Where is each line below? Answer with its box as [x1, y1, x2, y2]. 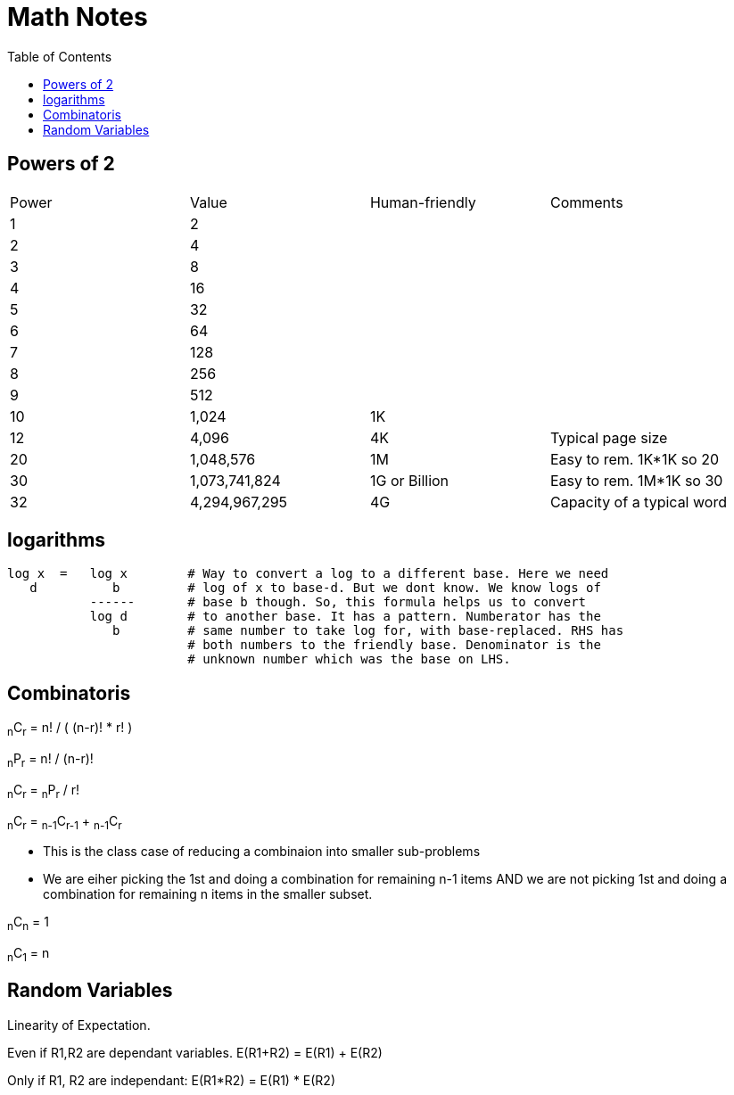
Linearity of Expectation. [7, 1017, 151, 1033]
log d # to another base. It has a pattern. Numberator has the [89, 609, 601, 624]
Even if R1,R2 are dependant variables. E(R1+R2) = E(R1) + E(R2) [7, 1044, 383, 1060]
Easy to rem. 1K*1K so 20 [549, 449, 720, 468]
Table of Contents [7, 48, 112, 64]
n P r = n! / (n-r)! [7, 751, 94, 770]
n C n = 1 [7, 914, 49, 934]
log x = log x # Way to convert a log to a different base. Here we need [7, 566, 609, 581]
